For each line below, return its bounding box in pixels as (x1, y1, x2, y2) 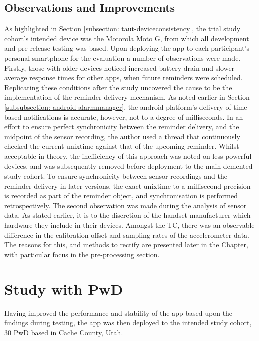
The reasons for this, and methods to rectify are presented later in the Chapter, (4, 239, 248, 250)
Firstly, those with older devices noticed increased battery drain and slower (4, 62, 235, 73)
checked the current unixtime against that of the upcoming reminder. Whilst (4, 141, 239, 151)
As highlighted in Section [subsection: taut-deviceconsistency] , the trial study (4, 23, 241, 34)
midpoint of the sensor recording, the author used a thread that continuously (4, 131, 240, 141)
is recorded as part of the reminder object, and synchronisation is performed (4, 190, 238, 201)
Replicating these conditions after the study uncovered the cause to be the (4, 82, 232, 92)
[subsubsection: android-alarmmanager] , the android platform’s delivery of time (4, 101, 247, 112)
